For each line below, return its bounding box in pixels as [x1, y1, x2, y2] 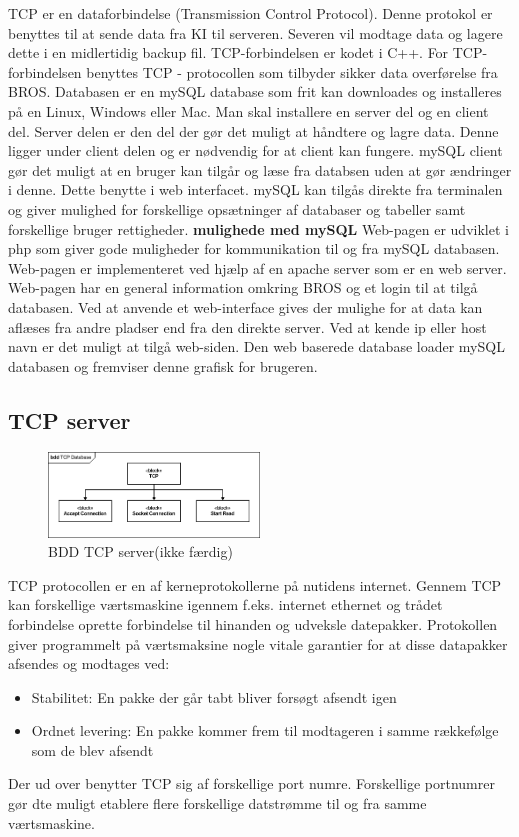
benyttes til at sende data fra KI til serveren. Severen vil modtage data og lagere [8, 22, 503, 43]
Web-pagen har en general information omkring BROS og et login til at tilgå [8, 277, 478, 298]
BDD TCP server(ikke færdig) [48, 541, 233, 562]
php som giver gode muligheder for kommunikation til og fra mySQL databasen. [8, 238, 500, 259]
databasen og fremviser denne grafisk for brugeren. [8, 355, 318, 376]
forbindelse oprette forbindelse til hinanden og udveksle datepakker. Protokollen [8, 613, 498, 634]
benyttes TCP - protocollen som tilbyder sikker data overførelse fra [86, 61, 498, 82]
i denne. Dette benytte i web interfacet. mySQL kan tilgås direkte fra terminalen [8, 179, 503, 200]
